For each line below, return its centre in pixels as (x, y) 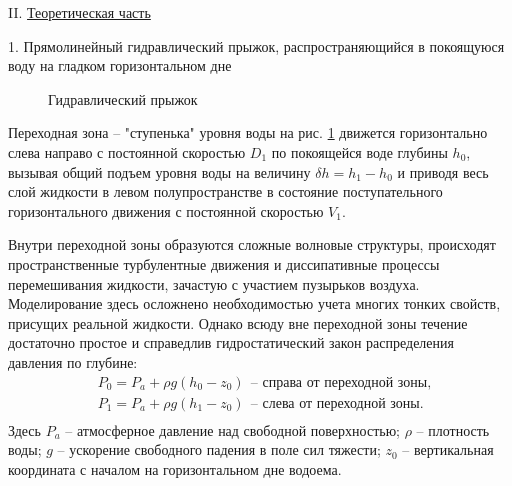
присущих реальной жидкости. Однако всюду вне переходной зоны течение (238, 322)
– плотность (453, 429)
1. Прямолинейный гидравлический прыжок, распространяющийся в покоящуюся (256, 45)
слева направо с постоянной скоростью (127, 151)
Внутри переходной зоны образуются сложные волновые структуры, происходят (252, 244)
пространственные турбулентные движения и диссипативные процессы (224, 263)
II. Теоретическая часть (79, 12)
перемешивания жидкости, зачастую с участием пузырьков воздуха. (214, 283)
